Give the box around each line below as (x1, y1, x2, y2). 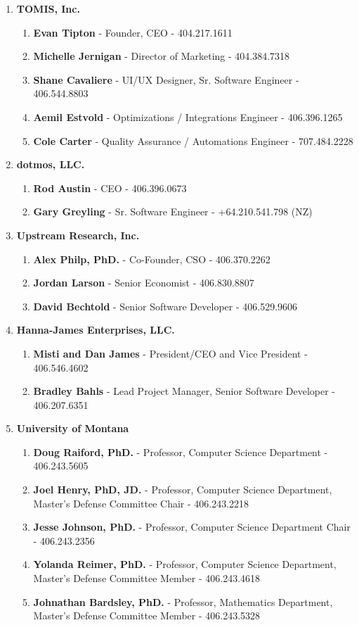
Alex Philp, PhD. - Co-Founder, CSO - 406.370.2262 (33, 251, 270, 266)
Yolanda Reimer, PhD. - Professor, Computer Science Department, (33, 557, 337, 572)
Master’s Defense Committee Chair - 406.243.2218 (33, 495, 249, 510)
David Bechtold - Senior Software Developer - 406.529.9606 (33, 298, 298, 313)
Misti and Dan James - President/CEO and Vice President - (33, 346, 308, 360)
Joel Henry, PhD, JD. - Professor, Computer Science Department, (33, 482, 332, 497)
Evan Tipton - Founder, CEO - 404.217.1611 (33, 25, 233, 39)
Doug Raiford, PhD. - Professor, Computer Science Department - (33, 444, 328, 459)
